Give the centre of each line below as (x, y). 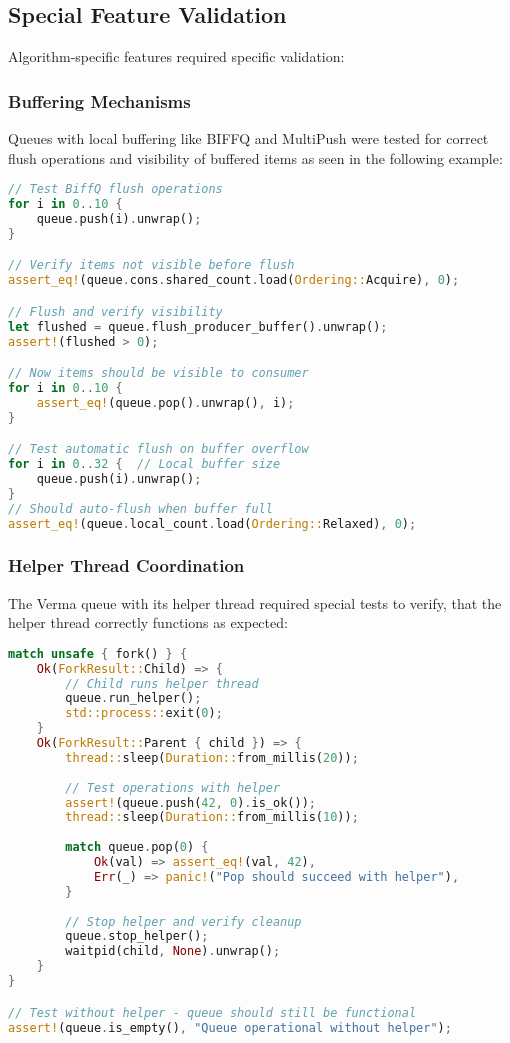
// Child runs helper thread (162, 683)
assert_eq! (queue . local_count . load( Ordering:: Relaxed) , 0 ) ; (212, 523)
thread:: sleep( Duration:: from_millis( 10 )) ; (212, 817)
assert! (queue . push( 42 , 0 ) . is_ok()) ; (190, 802)
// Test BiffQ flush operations (115, 189)
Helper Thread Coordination (126, 565)
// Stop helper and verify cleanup (183, 921)
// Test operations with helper (173, 787)
